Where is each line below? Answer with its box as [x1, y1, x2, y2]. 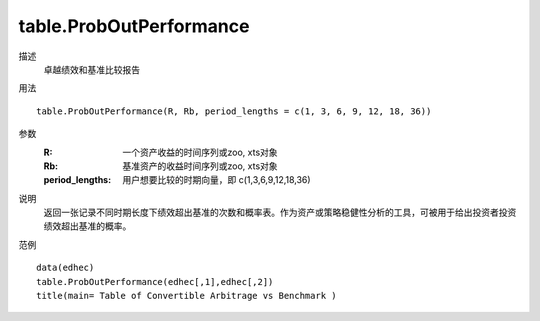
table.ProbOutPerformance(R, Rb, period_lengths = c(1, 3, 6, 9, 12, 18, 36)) [36, 105, 432, 117]
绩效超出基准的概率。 [43, 220, 132, 232]
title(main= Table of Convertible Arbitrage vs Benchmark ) [36, 290, 337, 302]
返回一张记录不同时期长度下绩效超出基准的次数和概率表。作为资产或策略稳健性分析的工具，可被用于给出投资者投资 [43, 206, 517, 219]
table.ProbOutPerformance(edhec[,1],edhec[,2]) [36, 276, 274, 287]
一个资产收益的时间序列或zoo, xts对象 [122, 146, 279, 158]
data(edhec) [36, 262, 95, 274]
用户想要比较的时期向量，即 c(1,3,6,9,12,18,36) [122, 174, 311, 186]
